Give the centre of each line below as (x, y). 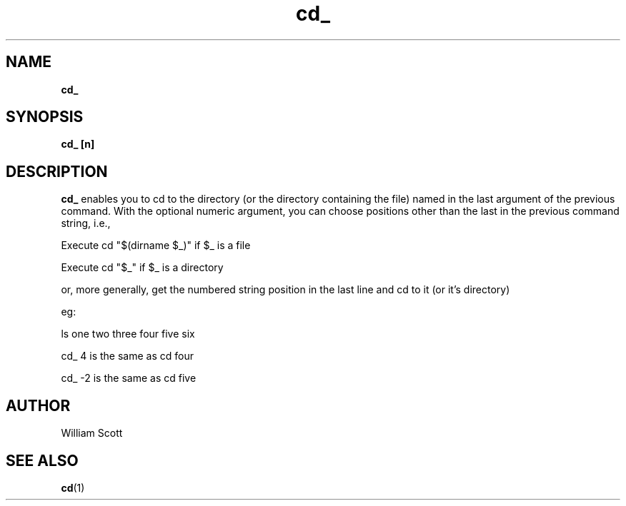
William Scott (92, 433)
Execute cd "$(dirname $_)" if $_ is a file (156, 246)
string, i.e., (86, 223)
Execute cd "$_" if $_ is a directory (142, 268)
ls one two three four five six (128, 334)
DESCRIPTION (57, 171)
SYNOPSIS (45, 117)
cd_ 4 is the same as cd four (127, 356)
